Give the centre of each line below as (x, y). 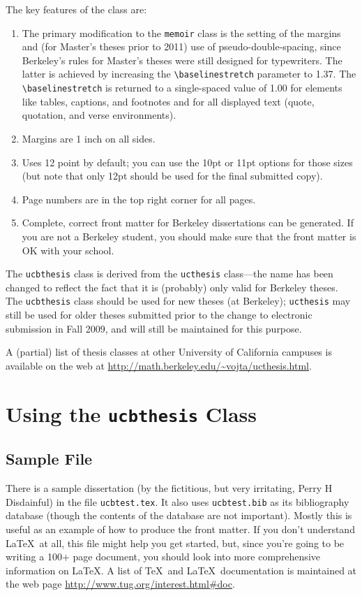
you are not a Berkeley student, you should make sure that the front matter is (189, 236)
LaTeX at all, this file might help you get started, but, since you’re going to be (175, 543)
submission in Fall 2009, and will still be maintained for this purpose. (154, 328)
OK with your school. (68, 250)
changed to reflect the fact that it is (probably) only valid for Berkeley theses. (172, 287)
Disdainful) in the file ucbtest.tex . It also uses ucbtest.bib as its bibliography (178, 501)
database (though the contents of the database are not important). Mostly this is (179, 515)
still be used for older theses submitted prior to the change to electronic (159, 314)
